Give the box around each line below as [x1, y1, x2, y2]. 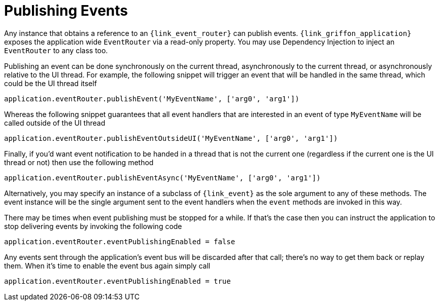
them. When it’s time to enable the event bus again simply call [4, 261, 211, 270]
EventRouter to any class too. [4, 46, 108, 55]
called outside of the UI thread [4, 118, 106, 127]
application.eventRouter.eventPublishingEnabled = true [4, 277, 231, 285]
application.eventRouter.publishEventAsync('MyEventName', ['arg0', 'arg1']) [4, 173, 321, 182]
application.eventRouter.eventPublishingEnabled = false [4, 237, 235, 246]
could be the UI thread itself [4, 79, 97, 88]
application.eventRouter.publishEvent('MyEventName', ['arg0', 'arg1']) [4, 94, 299, 103]
